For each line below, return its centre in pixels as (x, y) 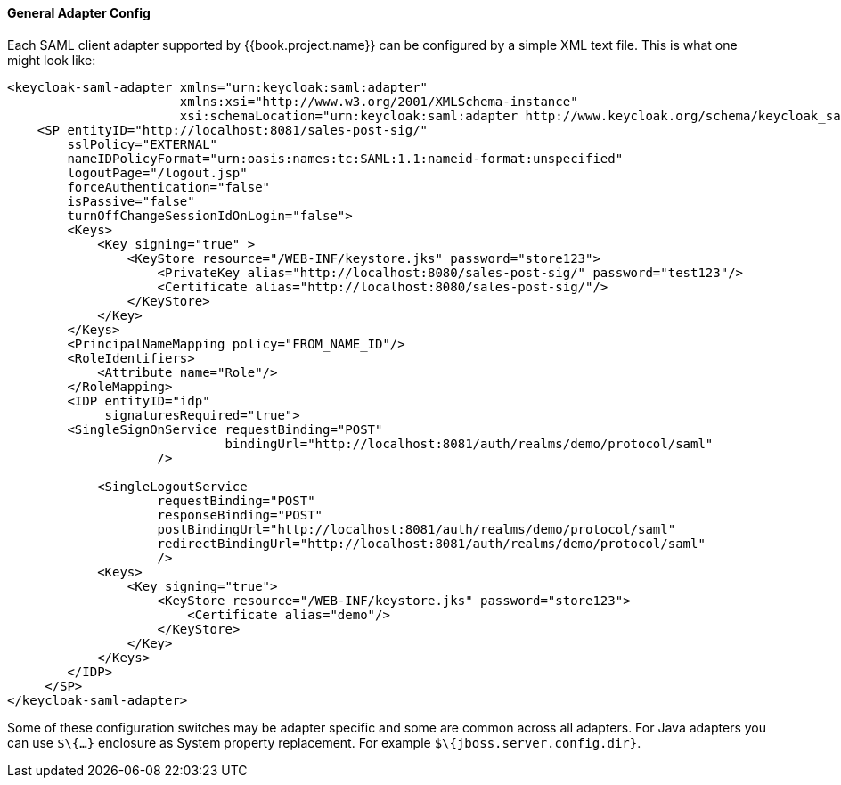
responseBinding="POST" (240, 515)
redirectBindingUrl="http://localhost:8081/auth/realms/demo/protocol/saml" (431, 543)
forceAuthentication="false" (169, 187)
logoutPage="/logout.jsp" (157, 172)
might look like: (52, 60)
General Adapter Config (79, 13)
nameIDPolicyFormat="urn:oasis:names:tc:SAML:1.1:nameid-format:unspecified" (345, 158)
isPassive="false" (131, 201)
